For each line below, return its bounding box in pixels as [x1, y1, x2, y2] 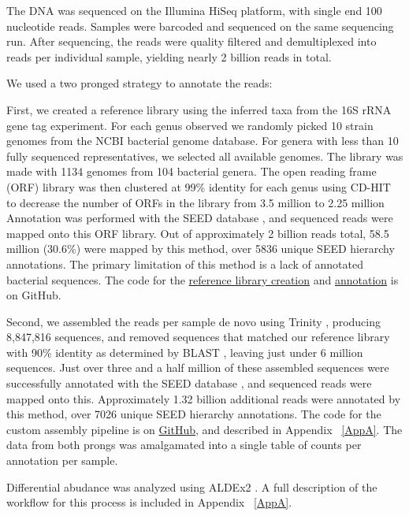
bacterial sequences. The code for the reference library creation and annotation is [6, 271, 399, 288]
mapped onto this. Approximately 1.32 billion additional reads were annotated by [6, 390, 401, 406]
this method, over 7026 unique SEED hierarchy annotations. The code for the [6, 406, 381, 422]
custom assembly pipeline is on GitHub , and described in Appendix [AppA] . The [6, 421, 403, 437]
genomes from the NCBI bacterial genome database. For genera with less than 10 [6, 132, 399, 149]
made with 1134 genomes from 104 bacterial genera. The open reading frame [6, 163, 377, 180]
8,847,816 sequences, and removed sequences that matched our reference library [6, 329, 390, 345]
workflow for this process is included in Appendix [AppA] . [6, 494, 292, 510]
